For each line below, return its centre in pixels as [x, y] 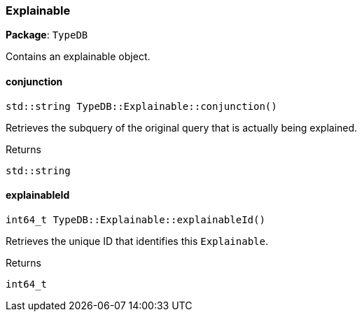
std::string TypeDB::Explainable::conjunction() [141, 106]
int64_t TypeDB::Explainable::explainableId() [135, 219]
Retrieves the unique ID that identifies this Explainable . [137, 241]
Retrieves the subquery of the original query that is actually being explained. [182, 127]
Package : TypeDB [47, 35]
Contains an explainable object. [78, 57]
